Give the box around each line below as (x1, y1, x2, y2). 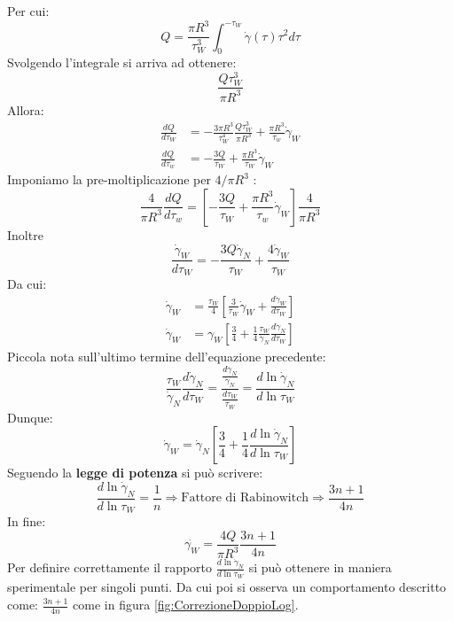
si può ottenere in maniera (248, 558, 392, 577)
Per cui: (7, 2, 50, 19)
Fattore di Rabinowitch (181, 492, 309, 505)
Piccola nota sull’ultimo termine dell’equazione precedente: (7, 346, 326, 365)
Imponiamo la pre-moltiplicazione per (7, 170, 211, 189)
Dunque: (7, 408, 53, 426)
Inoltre (7, 225, 43, 244)
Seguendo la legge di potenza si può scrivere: (7, 463, 263, 482)
